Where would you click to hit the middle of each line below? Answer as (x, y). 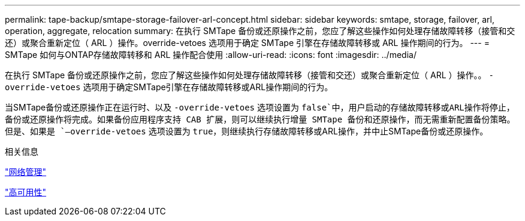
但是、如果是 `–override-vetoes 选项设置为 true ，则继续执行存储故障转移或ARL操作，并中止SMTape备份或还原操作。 (247, 131)
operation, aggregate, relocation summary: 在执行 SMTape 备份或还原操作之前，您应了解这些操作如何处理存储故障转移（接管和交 (260, 31)
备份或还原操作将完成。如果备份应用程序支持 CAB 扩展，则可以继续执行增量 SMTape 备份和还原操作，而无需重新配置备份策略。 (260, 119)
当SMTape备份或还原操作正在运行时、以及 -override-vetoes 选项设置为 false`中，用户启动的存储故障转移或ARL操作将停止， (260, 107)
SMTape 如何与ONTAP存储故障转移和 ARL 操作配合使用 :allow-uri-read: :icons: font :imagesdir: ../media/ (211, 55)
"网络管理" (26, 172)
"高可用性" (26, 192)
